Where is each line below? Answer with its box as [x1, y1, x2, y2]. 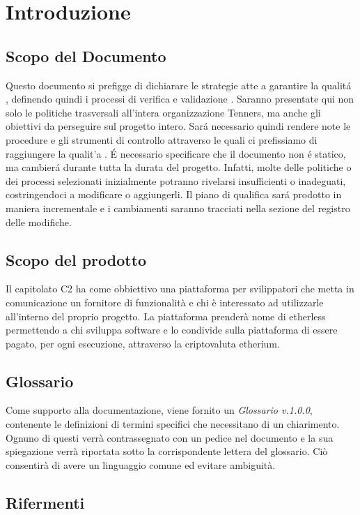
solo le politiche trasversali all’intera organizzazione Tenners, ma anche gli [6, 105, 321, 119]
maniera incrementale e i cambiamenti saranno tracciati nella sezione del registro [6, 200, 350, 215]
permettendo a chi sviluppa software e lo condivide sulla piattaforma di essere [6, 322, 338, 337]
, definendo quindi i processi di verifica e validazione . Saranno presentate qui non [6, 91, 354, 106]
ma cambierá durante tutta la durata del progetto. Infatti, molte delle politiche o [6, 160, 352, 174]
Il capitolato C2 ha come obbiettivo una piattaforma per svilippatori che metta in [6, 281, 354, 296]
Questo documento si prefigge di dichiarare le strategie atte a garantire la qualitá [6, 77, 352, 92]
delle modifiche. [6, 214, 72, 229]
